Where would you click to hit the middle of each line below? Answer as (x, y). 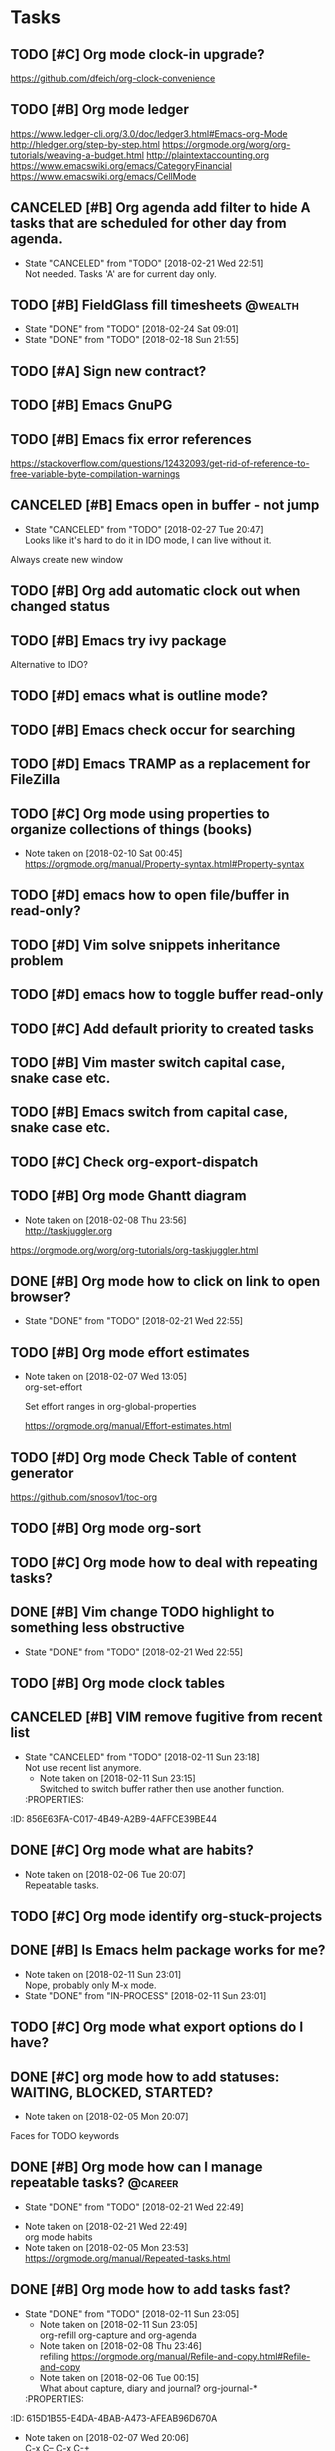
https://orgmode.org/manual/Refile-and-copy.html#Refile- (190, 2356)
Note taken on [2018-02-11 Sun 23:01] (103, 1974)
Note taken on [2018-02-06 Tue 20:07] (105, 1874)
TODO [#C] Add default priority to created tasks (162, 1028)
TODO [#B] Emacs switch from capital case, (149, 1112)
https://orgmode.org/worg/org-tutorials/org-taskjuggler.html (134, 1250)
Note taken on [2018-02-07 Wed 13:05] (106, 1377)
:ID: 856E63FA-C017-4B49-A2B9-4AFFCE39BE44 (114, 1818)
